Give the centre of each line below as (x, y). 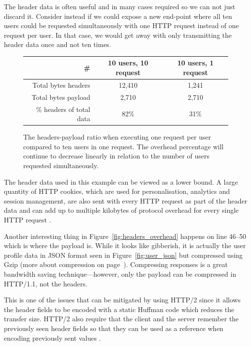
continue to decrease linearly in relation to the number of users (117, 156)
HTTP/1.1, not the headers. (46, 283)
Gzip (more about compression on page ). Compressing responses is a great (116, 264)
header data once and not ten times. (58, 44)
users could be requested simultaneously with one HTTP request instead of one (121, 25)
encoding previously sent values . (52, 338)
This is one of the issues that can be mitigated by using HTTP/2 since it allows (122, 300)
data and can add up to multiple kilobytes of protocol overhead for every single (121, 210)
